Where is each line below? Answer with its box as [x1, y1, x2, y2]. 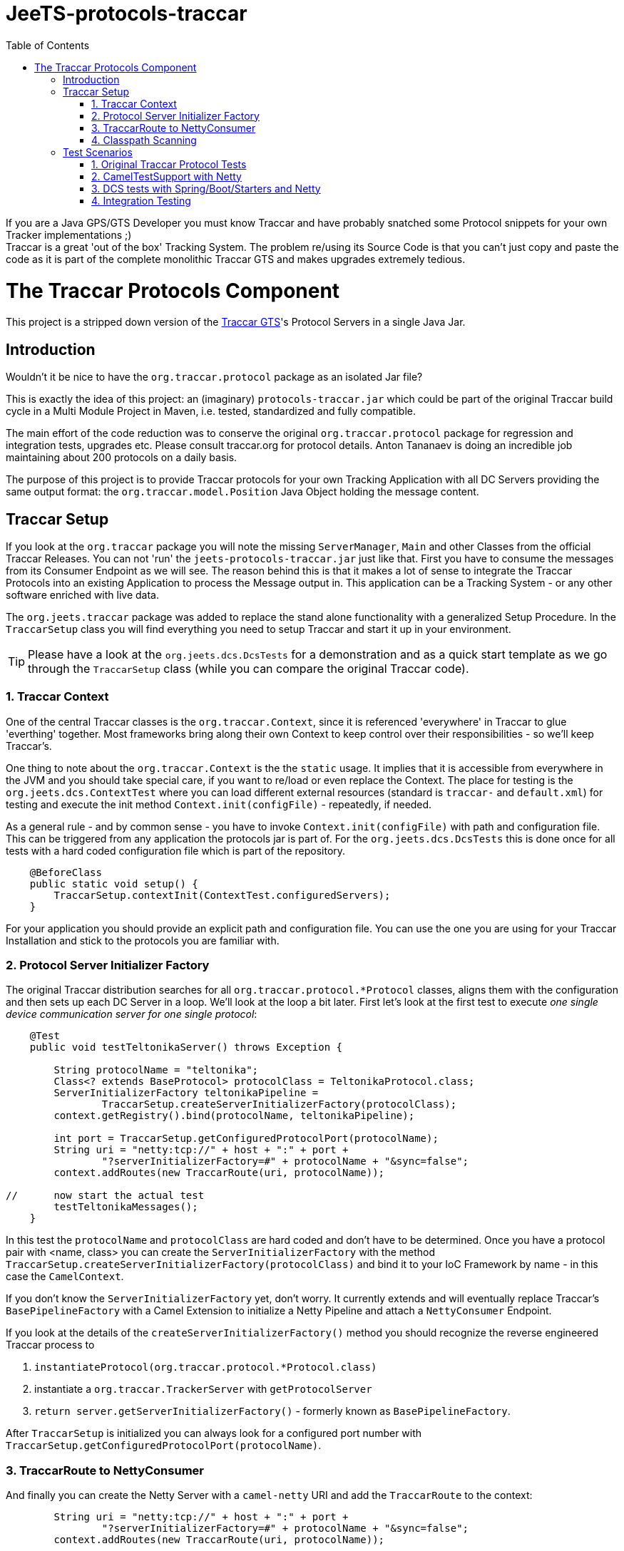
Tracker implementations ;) [6, 228, 132, 241]
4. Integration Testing [91, 194, 191, 207]
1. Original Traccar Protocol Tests [91, 158, 247, 170]
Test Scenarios [63, 145, 133, 158]
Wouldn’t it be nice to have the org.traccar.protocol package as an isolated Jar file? [6, 371, 423, 383]
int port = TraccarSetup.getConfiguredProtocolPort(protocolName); [53, 1133, 439, 1145]
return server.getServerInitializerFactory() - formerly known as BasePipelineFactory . [34, 1405, 511, 1418]
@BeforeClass [29, 866, 102, 878]
